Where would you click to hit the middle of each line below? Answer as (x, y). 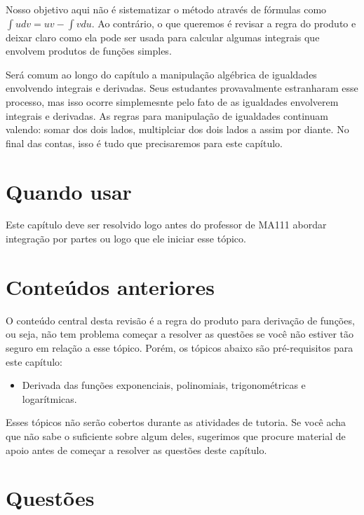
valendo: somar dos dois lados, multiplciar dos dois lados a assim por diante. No (177, 129)
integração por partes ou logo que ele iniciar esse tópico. (126, 239)
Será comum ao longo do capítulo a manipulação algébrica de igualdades (161, 74)
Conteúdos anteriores (110, 286)
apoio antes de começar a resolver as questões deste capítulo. (136, 449)
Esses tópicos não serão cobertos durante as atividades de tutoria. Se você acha (176, 422)
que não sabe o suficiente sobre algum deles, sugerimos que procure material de (176, 435)
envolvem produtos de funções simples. (89, 51)
